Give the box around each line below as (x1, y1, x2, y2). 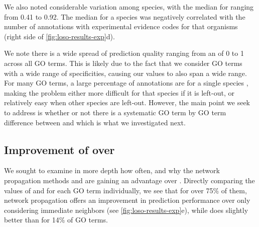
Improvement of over (4, 141, 115, 157)
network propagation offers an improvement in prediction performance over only (4, 195, 250, 205)
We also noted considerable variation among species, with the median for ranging (4, 2, 254, 12)
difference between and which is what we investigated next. (4, 117, 186, 127)
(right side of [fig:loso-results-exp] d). (4, 31, 115, 41)
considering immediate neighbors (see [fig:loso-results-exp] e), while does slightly (4, 204, 248, 215)
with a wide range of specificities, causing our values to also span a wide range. (4, 67, 247, 78)
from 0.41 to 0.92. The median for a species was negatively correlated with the (4, 11, 245, 22)
